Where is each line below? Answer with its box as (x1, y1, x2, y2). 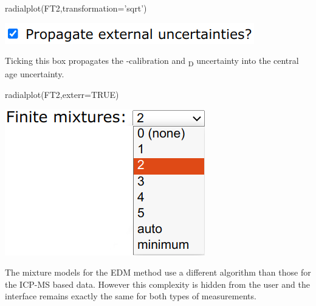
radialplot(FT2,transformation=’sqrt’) (5, 2, 147, 14)
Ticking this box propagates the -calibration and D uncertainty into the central (5, 54, 299, 68)
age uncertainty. (5, 68, 64, 80)
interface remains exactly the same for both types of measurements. (5, 290, 256, 302)
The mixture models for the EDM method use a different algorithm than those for (5, 266, 311, 279)
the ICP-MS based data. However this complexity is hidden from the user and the (5, 277, 310, 290)
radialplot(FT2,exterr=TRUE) (5, 88, 119, 100)
